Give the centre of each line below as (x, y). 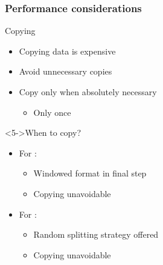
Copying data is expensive (67, 51)
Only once (52, 112)
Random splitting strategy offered (96, 234)
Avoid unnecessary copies (66, 71)
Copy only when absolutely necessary (88, 92)
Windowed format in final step (90, 173)
